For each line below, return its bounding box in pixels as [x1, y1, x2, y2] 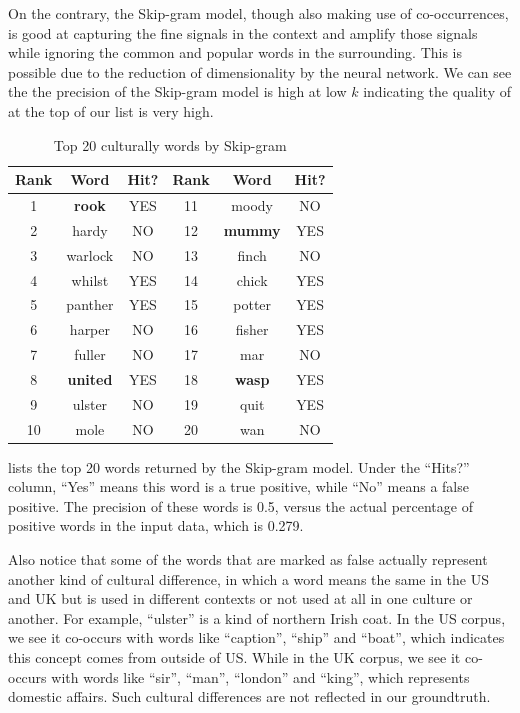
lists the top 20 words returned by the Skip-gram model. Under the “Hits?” [8, 456, 470, 477]
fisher [235, 319, 269, 340]
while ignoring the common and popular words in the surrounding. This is [8, 42, 463, 63]
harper [69, 319, 110, 340]
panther [66, 294, 114, 315]
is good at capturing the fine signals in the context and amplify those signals [8, 22, 478, 43]
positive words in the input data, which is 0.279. [8, 515, 304, 536]
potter [233, 294, 272, 315]
